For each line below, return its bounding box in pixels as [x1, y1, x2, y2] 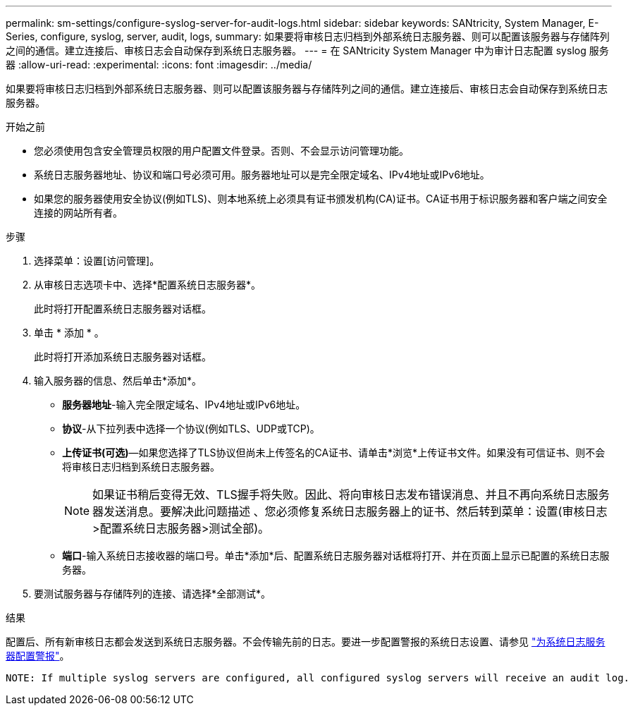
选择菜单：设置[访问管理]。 [34, 255, 160, 267]
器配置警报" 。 [6, 650, 70, 662]
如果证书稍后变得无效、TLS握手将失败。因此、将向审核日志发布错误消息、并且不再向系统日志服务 [92, 487, 610, 502]
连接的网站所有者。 [34, 207, 123, 219]
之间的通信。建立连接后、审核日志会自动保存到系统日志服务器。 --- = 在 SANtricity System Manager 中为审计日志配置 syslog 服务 [6, 44, 609, 56]
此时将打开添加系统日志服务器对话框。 [34, 351, 211, 363]
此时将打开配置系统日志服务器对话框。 [34, 303, 211, 315]
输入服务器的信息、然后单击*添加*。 [34, 375, 202, 387]
